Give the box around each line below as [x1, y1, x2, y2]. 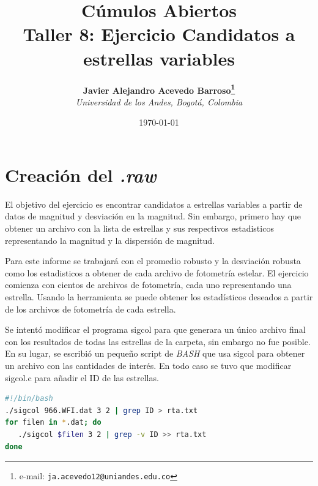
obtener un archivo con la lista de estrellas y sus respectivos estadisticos [5, 222, 274, 235]
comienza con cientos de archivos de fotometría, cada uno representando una [5, 278, 292, 291]
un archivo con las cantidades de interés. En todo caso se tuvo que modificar [5, 359, 292, 371]
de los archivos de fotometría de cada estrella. [5, 302, 176, 315]
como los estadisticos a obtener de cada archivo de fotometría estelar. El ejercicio [5, 266, 309, 279]
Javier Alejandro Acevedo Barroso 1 [83, 82, 235, 96]
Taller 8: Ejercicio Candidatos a [23, 21, 295, 47]
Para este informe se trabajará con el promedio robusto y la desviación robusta [5, 254, 301, 267]
